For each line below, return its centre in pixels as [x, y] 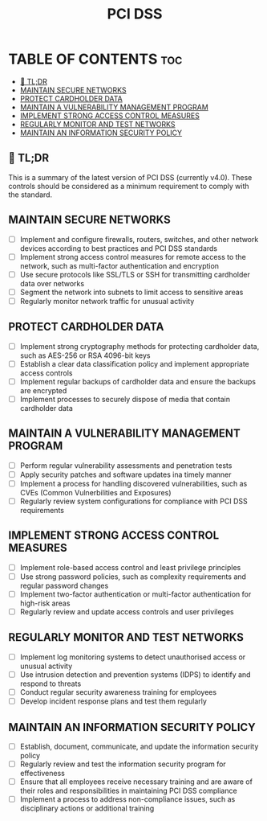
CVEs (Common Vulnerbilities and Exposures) [95, 492]
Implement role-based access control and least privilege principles [130, 567]
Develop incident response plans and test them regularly [113, 701]
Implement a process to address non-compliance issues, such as [127, 799]
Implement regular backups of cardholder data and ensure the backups [138, 381]
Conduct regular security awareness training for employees [118, 692]
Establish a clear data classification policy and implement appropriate [135, 363]
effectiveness [42, 774]
